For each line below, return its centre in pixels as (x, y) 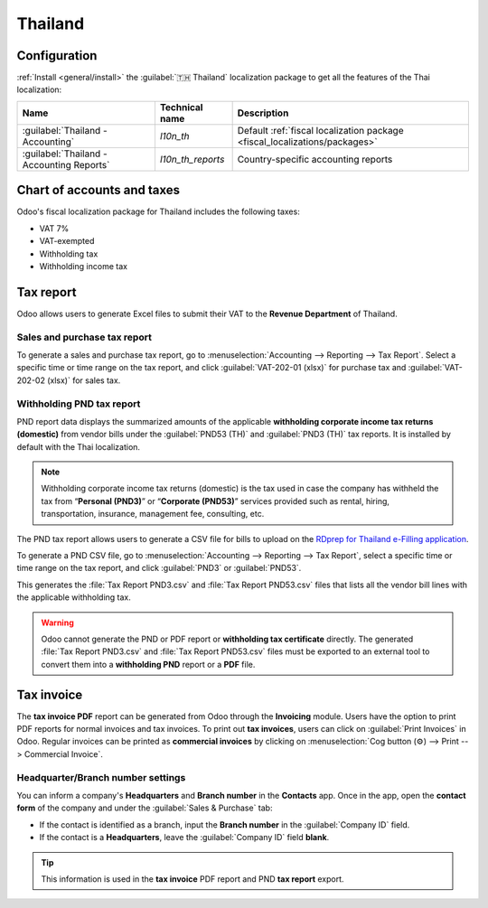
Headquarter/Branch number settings (101, 777)
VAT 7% (54, 228)
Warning (57, 622)
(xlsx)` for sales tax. (84, 380)
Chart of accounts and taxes (99, 190)
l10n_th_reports (192, 159)
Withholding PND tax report (79, 404)
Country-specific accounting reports (315, 159)
